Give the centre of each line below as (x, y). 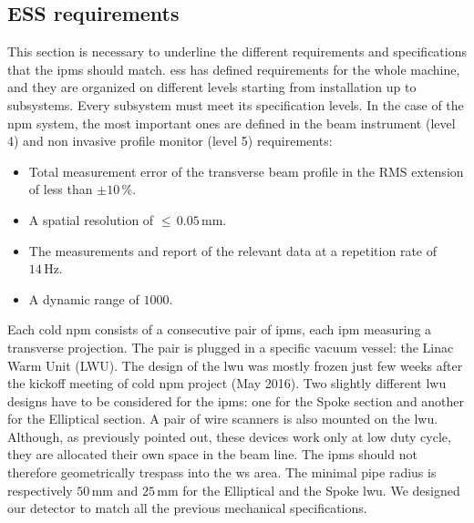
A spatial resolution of (91, 219)
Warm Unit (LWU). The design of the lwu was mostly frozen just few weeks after (235, 365)
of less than (61, 189)
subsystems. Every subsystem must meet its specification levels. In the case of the (236, 104)
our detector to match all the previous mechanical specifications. (187, 508)
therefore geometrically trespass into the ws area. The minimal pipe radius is (222, 472)
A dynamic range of (84, 298)
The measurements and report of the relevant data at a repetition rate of (232, 250)
